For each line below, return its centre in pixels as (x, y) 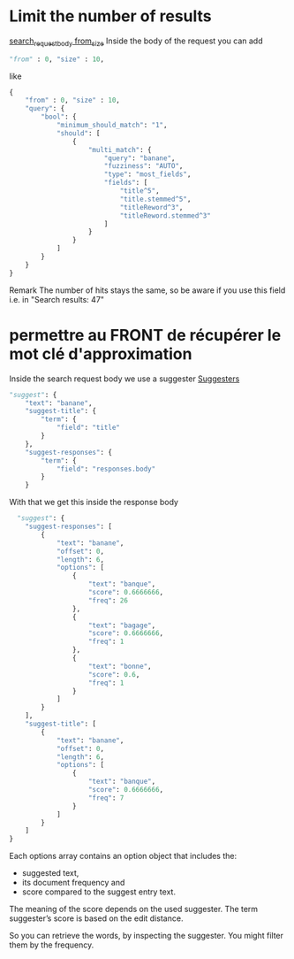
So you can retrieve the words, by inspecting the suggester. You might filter (147, 936)
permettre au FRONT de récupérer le (145, 335)
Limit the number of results (110, 16)
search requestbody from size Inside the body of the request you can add (136, 42)
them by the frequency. (52, 945)
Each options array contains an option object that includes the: (123, 856)
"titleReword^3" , (151, 207)
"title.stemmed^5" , (155, 199)
